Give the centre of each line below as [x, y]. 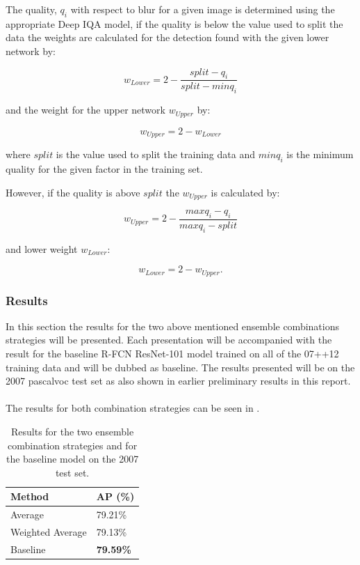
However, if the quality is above [73, 192]
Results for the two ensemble [72, 431]
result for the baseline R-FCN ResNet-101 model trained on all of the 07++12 [172, 354]
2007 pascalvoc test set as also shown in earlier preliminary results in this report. [178, 381]
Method [30, 496]
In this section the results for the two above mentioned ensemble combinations [172, 326]
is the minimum [320, 154]
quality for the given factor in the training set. [104, 168]
